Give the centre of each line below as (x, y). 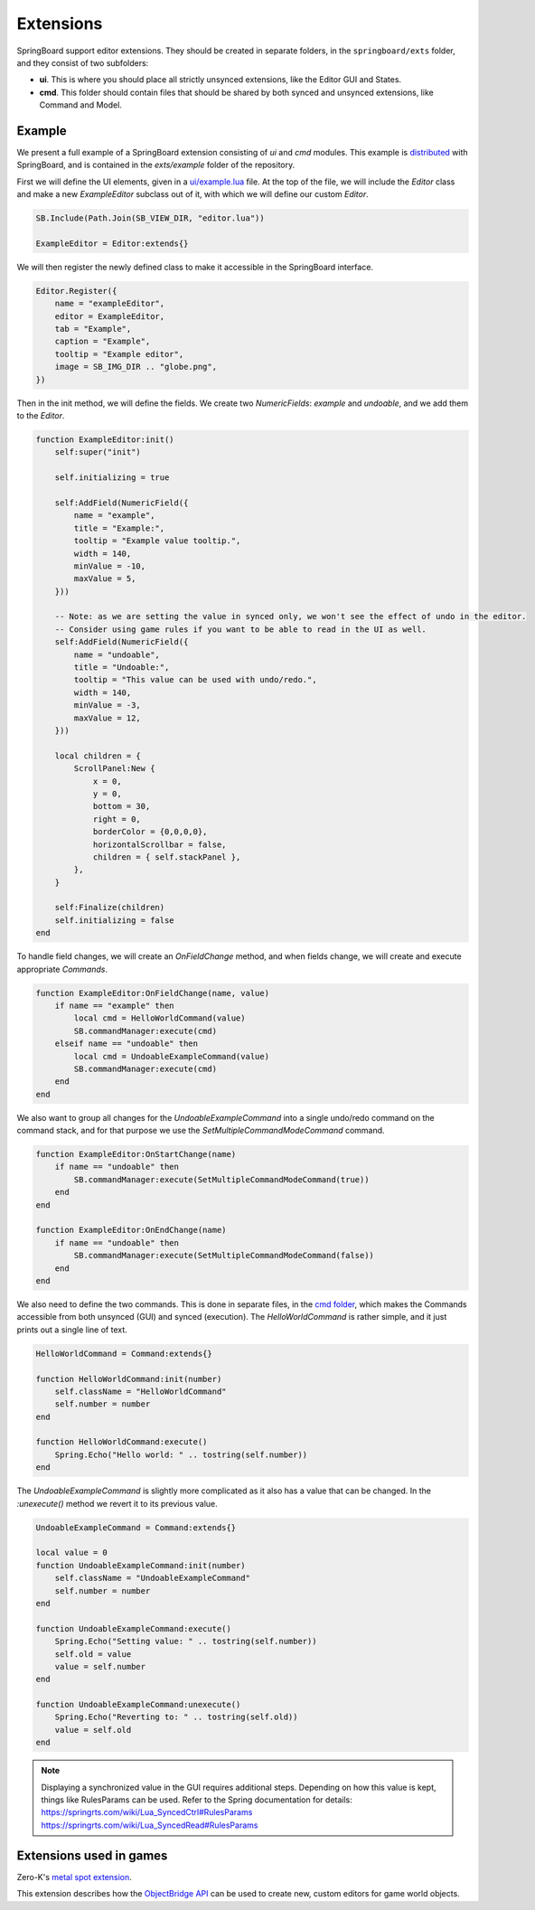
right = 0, (117, 819)
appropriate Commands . (62, 969)
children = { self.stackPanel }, (167, 857)
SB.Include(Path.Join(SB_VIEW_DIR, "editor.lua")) (150, 218)
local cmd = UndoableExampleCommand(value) (172, 1056)
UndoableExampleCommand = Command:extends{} (136, 1527)
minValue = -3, (108, 706)
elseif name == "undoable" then (127, 1044)
